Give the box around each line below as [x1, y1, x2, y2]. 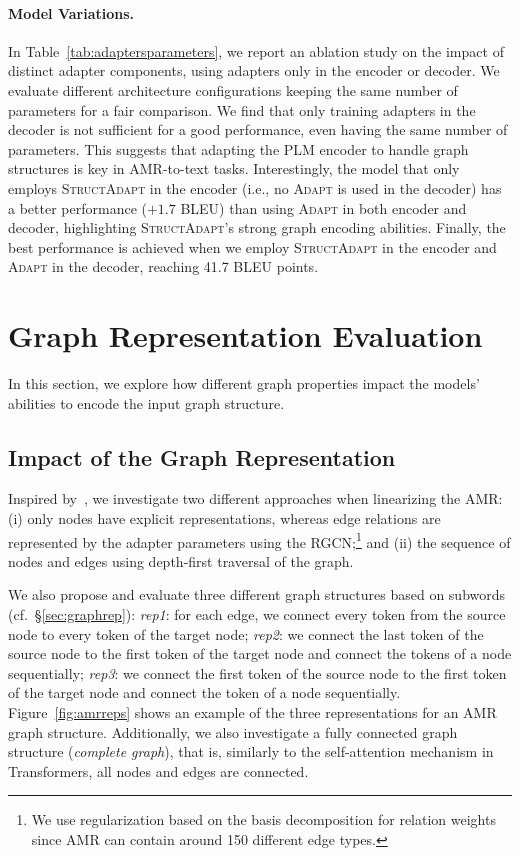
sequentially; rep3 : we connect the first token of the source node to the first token [8, 662, 507, 683]
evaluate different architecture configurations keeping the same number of [8, 79, 458, 100]
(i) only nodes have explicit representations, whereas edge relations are [8, 508, 441, 529]
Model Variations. [8, 2, 135, 23]
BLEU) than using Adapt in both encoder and [180, 197, 467, 218]
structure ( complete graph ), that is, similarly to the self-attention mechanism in [8, 741, 494, 762]
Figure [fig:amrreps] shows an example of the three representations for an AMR [8, 702, 497, 723]
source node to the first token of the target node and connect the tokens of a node [8, 643, 512, 664]
